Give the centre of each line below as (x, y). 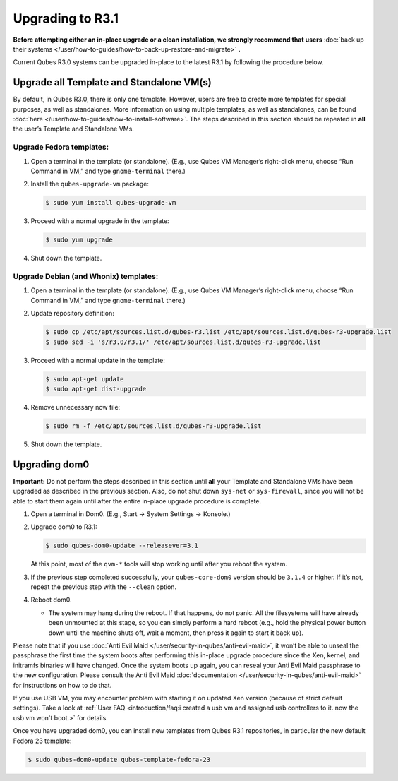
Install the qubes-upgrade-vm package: (90, 184)
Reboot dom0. (51, 600)
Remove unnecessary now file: (76, 407)
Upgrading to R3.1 (66, 18)
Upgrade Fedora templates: (61, 147)
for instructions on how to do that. (62, 685)
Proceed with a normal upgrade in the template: (100, 221)
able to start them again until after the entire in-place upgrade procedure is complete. (137, 501)
